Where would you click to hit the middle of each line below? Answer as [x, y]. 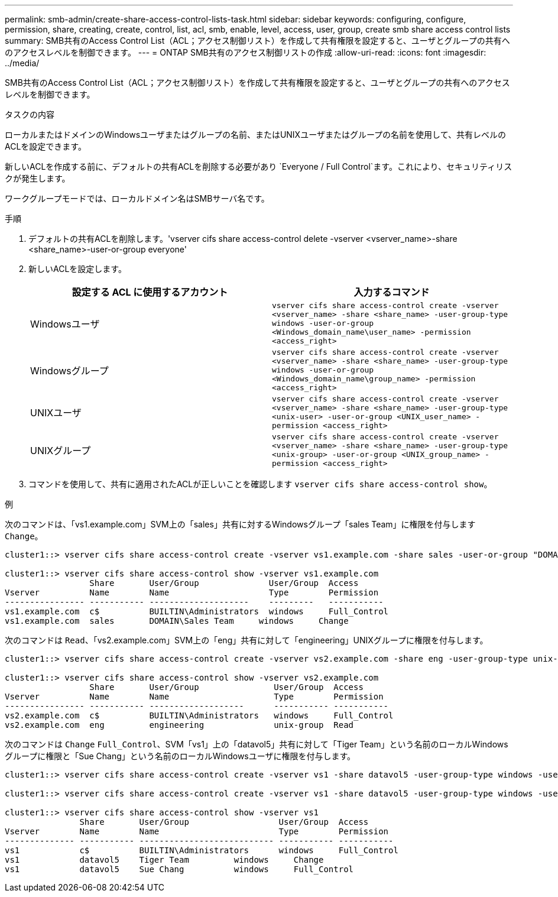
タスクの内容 [30, 114]
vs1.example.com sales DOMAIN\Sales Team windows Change [177, 621]
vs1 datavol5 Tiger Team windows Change [164, 860]
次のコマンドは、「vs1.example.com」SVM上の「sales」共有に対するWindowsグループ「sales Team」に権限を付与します [240, 524]
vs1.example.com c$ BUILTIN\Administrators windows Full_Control [197, 611]
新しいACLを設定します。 [77, 269]
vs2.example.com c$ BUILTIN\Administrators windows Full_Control [199, 715]
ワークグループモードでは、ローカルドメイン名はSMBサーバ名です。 [137, 198]
